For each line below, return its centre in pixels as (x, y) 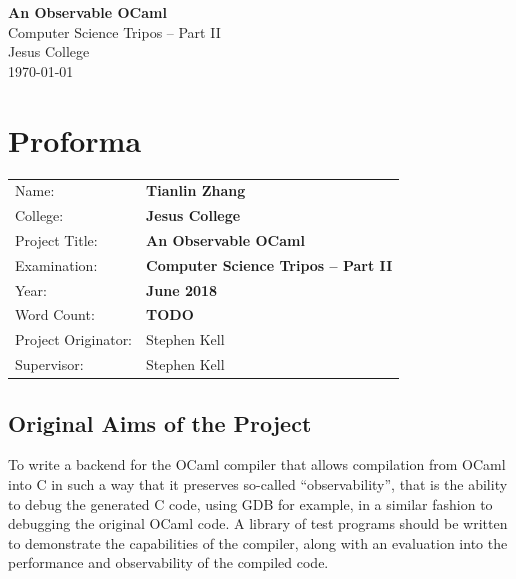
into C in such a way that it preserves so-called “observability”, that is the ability (258, 484)
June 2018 (182, 289)
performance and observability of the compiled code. (168, 562)
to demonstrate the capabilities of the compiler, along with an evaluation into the (258, 542)
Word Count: (55, 314)
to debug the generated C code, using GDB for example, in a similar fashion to (250, 503)
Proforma (75, 139)
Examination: (56, 264)
